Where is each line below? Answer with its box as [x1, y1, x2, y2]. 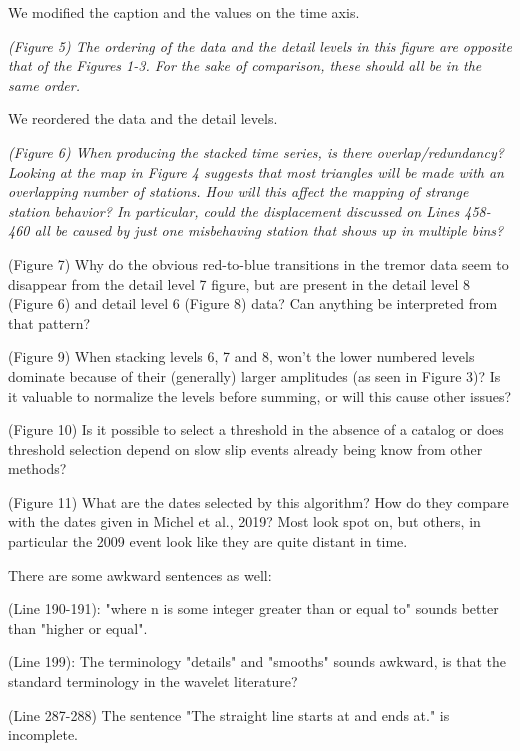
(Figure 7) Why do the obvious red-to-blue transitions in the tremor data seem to [8, 253, 509, 274]
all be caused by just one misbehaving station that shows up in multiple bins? [34, 220, 504, 241]
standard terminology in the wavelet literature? [8, 671, 298, 692]
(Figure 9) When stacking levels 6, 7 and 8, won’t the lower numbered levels [8, 346, 475, 367]
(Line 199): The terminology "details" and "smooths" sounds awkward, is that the [8, 651, 507, 672]
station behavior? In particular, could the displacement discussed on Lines [8, 200, 460, 221]
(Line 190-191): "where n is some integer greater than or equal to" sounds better [8, 598, 499, 619]
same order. [8, 74, 80, 95]
